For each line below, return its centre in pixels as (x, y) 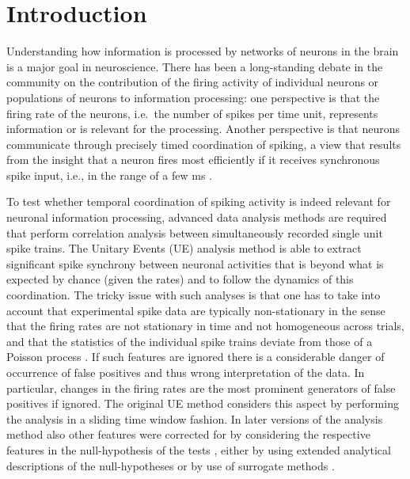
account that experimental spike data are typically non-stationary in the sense (196, 310)
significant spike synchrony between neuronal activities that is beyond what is (195, 263)
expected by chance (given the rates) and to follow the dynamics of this (180, 279)
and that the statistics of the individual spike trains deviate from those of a (190, 341)
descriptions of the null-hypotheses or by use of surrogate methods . (171, 465)
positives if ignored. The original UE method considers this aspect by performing (203, 403)
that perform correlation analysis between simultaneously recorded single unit (195, 232)
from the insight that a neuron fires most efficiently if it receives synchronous (193, 160)
